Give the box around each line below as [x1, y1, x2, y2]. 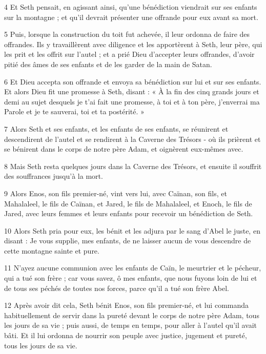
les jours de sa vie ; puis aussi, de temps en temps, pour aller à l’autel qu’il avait [4, 320, 257, 330]
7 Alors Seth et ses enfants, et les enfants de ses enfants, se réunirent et [4, 123, 229, 134]
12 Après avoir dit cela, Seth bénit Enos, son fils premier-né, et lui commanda [4, 300, 249, 310]
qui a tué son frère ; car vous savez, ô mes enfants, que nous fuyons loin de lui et [4, 273, 257, 283]
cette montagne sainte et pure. [4, 245, 99, 256]
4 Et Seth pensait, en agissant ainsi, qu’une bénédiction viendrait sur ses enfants [4, 2, 257, 12]
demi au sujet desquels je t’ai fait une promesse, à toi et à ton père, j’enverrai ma [4, 96, 260, 107]
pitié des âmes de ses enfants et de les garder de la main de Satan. [4, 58, 212, 69]
